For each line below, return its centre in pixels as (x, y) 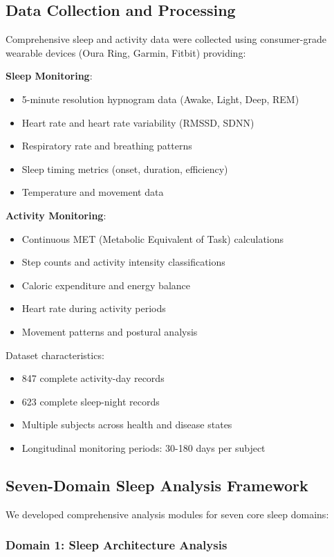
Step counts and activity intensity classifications (123, 262)
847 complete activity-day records (93, 378)
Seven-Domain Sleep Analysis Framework (157, 485)
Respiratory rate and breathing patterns (107, 146)
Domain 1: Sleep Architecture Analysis (117, 545)
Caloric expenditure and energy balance (106, 285)
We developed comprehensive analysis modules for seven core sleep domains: (167, 514)
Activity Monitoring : (56, 215)
